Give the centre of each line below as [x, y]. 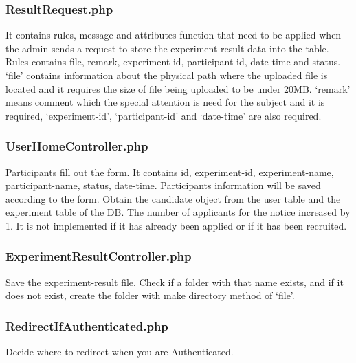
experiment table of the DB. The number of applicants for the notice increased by [178, 212]
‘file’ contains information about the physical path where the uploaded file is [167, 75]
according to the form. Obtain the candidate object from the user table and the [173, 198]
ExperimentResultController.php [99, 256]
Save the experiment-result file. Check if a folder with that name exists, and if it [175, 282]
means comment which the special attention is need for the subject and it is [165, 102]
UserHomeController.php [77, 146]
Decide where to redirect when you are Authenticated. [120, 352]
